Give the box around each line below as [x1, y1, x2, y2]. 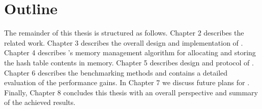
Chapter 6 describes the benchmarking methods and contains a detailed [4, 67, 228, 78]
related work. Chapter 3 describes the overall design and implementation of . [4, 37, 243, 48]
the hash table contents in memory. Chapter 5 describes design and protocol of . [4, 57, 254, 67]
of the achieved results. [4, 97, 76, 107]
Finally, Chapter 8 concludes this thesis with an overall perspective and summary [4, 87, 258, 97]
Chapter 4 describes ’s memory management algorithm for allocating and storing [4, 47, 256, 58]
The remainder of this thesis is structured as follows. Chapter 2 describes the [4, 27, 244, 38]
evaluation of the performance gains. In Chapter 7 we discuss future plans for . [4, 77, 250, 88]
